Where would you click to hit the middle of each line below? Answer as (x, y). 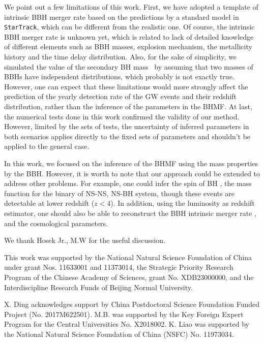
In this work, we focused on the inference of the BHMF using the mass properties (131, 163)
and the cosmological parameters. (56, 223)
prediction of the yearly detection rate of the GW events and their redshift (121, 96)
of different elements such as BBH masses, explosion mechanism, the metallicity (128, 46)
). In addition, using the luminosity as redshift (183, 203)
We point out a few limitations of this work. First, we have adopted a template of (131, 7)
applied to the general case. (47, 146)
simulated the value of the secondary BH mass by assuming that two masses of (129, 66)
